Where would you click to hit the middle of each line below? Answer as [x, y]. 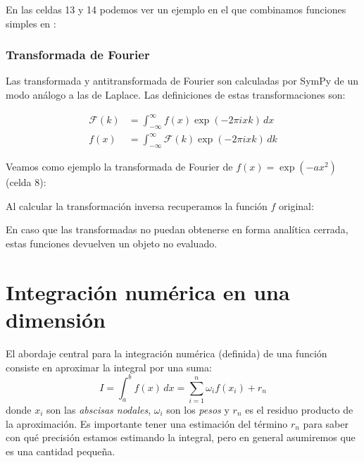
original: [296, 205]
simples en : [31, 23]
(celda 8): [26, 182]
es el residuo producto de [299, 409]
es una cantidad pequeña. [61, 451]
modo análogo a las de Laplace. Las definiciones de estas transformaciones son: [176, 94]
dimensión [56, 319]
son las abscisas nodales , [99, 409]
